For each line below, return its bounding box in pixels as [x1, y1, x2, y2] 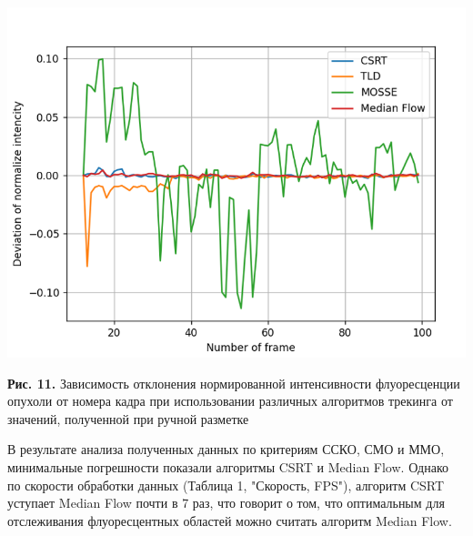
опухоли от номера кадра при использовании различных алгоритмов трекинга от [7, 391, 453, 410]
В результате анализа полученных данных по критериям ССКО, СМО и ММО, [7, 440, 445, 459]
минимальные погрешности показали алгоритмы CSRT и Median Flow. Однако [7, 457, 448, 476]
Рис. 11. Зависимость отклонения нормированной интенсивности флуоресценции [7, 373, 460, 392]
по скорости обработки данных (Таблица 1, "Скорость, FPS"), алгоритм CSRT [7, 475, 445, 494]
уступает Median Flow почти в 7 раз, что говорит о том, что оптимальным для [7, 493, 445, 512]
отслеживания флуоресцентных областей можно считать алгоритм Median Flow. [7, 511, 452, 530]
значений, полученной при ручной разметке [7, 409, 249, 428]
